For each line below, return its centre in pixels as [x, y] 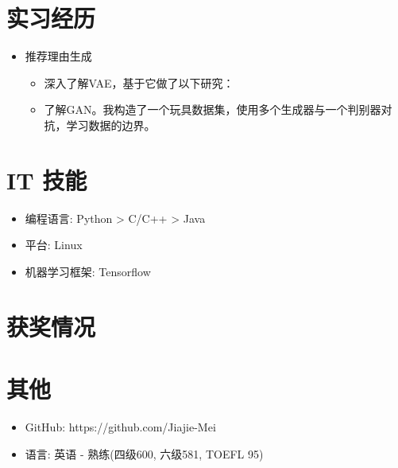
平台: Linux [54, 245]
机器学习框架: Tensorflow [88, 271]
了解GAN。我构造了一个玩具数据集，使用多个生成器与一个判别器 [213, 109]
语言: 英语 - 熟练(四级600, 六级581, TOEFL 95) [144, 453]
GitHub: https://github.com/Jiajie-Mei [120, 426]
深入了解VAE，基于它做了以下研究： [139, 82]
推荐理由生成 [58, 56]
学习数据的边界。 [111, 125]
